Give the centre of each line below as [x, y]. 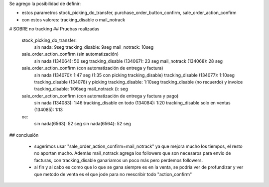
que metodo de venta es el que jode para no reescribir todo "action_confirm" [113, 174]
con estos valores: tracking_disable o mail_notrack [73, 19]
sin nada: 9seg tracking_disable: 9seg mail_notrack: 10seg [94, 47]
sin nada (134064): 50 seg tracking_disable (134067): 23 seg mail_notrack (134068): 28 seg [129, 61]
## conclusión [24, 135]
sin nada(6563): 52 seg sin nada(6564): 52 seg [83, 124]
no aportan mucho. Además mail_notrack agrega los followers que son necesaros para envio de [133, 153]
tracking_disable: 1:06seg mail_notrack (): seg [81, 89]
